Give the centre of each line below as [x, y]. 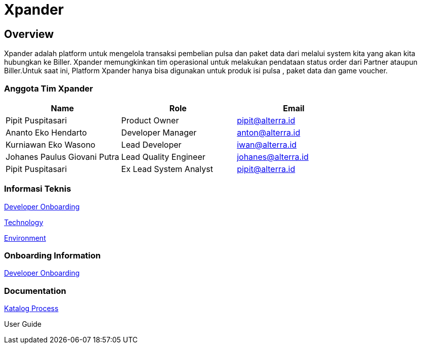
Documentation [35, 291]
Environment [25, 238]
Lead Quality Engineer [163, 157]
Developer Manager [159, 132]
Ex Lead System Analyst [167, 169]
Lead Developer [151, 144]
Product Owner [150, 120]
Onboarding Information [53, 256]
